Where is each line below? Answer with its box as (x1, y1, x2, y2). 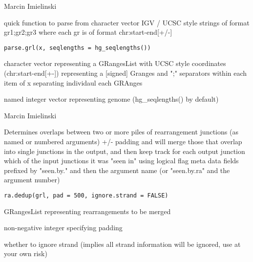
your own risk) (4, 248, 47, 259)
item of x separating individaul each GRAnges (4, 77, 143, 87)
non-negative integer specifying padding (4, 222, 123, 233)
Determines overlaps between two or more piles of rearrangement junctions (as (4, 127, 238, 137)
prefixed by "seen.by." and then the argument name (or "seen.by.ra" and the (4, 165, 230, 175)
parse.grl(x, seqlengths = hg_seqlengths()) (4, 44, 151, 51)
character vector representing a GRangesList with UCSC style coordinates (4, 58, 226, 68)
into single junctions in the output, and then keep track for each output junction (4, 146, 245, 156)
